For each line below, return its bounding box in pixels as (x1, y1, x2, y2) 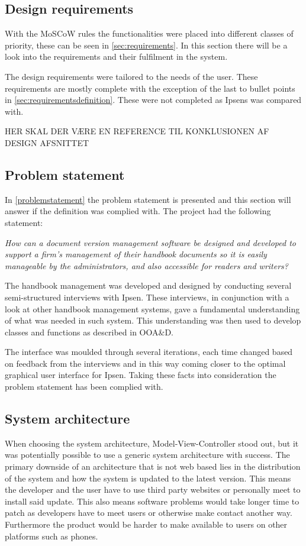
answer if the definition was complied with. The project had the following (5, 205, 271, 217)
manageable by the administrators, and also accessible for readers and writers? (5, 259, 288, 272)
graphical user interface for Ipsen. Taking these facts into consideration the (5, 369, 276, 381)
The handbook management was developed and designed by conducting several (5, 279, 292, 292)
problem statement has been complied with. (5, 380, 163, 393)
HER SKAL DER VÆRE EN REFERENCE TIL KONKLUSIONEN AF (5, 125, 269, 137)
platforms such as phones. (5, 529, 98, 542)
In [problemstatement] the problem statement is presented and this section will (5, 193, 291, 205)
